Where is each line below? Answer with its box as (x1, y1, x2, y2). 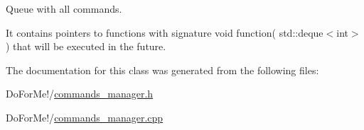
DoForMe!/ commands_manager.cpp (6, 110, 164, 124)
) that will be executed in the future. (6, 39, 166, 54)
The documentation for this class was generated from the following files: (6, 62, 319, 77)
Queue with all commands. (6, 1, 122, 16)
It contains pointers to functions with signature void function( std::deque (6, 25, 323, 40)
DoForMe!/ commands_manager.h (6, 86, 154, 101)
